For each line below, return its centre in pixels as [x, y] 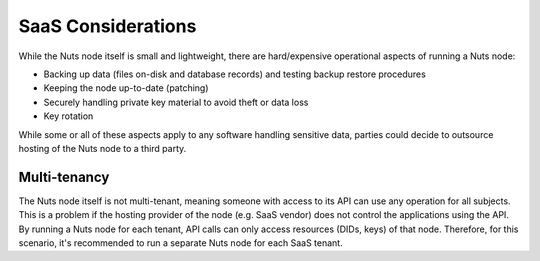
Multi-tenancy [64, 176]
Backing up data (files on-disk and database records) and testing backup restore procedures [235, 74]
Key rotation [68, 116]
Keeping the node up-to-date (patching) [126, 88]
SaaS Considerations [107, 26]
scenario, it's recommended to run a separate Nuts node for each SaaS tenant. [181, 242]
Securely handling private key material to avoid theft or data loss [176, 102]
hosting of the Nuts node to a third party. [102, 148]
